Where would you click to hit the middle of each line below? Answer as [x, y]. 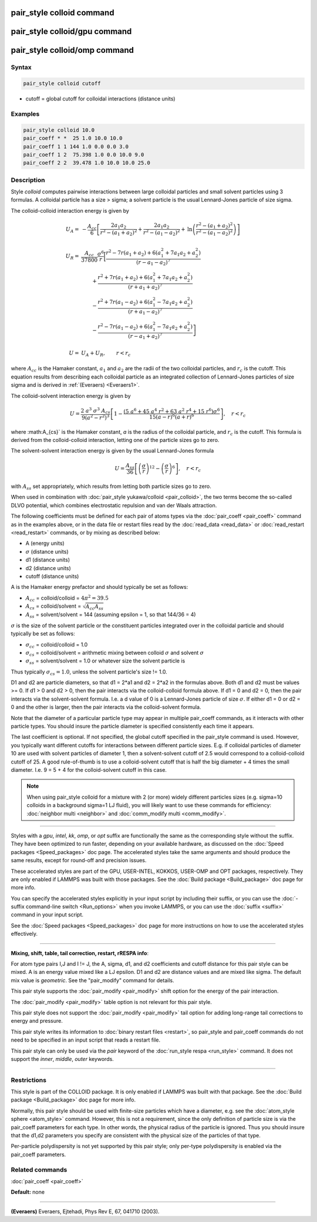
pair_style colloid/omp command [72, 50]
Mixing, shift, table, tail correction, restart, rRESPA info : [80, 953]
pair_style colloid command [63, 13]
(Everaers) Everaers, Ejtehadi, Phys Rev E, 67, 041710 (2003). [85, 1211]
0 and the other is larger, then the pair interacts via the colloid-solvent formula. [106, 707]
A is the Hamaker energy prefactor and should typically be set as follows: [100, 587]
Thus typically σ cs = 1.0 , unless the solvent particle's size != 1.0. [89, 672]
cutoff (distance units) [52, 576]
